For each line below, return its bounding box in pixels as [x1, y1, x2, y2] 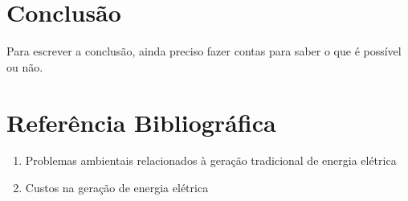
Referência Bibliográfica [6, 105, 276, 138]
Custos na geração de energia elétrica [25, 179, 209, 196]
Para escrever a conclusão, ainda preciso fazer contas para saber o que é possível [6, 43, 402, 59]
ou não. [6, 58, 43, 75]
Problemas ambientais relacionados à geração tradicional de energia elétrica [25, 152, 397, 169]
